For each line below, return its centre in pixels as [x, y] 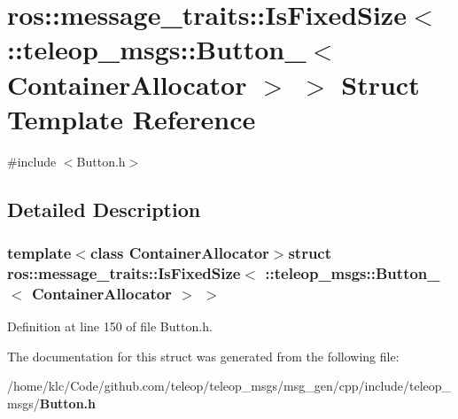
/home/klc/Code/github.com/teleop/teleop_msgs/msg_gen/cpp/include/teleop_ [229, 386]
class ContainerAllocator [179, 252]
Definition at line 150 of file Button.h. [110, 326]
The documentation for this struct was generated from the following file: [203, 356]
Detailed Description [104, 209]
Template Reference [132, 118]
